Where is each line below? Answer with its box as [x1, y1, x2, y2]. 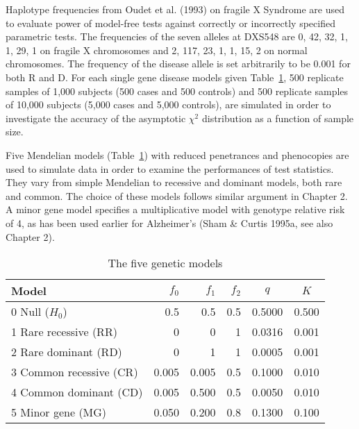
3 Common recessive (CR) [11, 364, 138, 380]
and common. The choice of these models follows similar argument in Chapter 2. [6, 188, 348, 203]
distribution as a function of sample [201, 110, 354, 125]
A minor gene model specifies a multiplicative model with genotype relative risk [6, 202, 345, 217]
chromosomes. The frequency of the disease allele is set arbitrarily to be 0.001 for [6, 56, 351, 71]
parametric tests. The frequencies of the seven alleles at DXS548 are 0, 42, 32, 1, [6, 29, 348, 44]
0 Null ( [11, 303, 49, 320]
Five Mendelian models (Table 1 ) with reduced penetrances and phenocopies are [6, 147, 349, 162]
